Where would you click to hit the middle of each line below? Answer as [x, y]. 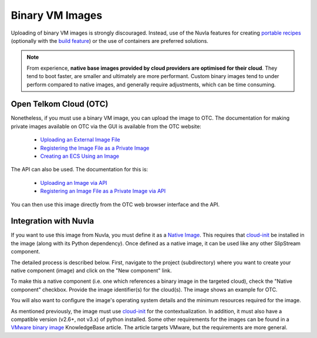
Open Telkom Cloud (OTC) [60, 104]
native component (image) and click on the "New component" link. [92, 271]
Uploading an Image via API [74, 182]
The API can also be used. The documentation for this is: [80, 170]
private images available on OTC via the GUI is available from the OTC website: [106, 126]
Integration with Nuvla [52, 221]
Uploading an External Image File [80, 140]
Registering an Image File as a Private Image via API [103, 191]
